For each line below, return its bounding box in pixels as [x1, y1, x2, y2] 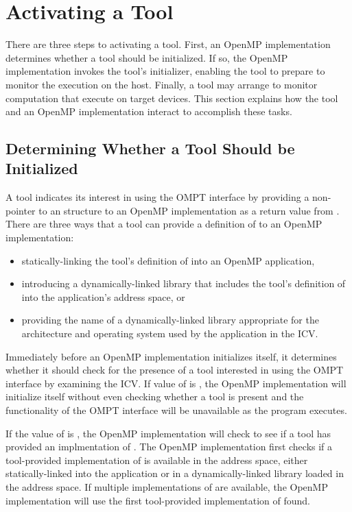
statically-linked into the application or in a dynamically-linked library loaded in [5, 466, 344, 480]
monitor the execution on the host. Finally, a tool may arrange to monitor [5, 77, 318, 91]
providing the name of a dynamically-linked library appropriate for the [21, 313, 319, 327]
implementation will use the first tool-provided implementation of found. [5, 493, 310, 507]
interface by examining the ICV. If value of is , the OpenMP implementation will [5, 376, 347, 390]
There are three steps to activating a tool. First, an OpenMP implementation [5, 37, 331, 51]
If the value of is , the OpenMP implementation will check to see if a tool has [5, 426, 331, 440]
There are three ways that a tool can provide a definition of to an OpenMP [5, 217, 322, 231]
